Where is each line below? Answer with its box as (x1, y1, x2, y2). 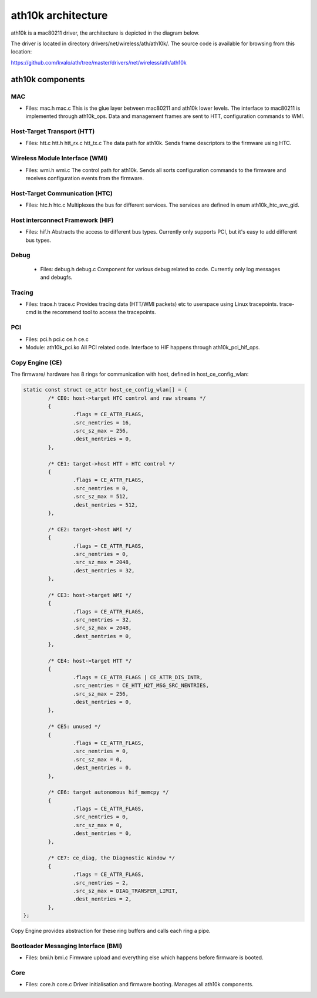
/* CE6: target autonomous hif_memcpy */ (48, 789, 169, 795)
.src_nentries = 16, (72, 419, 132, 426)
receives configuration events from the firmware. (25, 174, 144, 181)
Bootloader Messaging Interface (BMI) (11, 942, 123, 950)
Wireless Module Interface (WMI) (11, 154, 108, 163)
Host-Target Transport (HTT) (11, 127, 95, 136)
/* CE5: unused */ (48, 723, 101, 730)
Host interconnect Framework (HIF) (11, 216, 114, 224)
